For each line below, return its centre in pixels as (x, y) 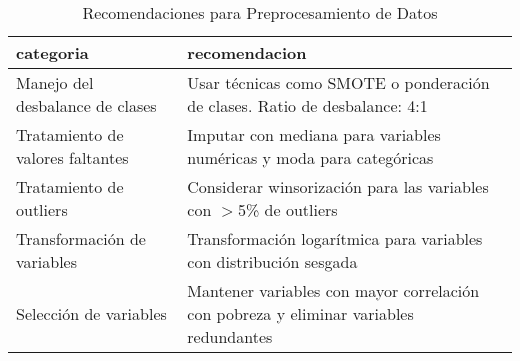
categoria (52, 52)
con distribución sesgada (272, 261)
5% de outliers (287, 209)
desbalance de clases (86, 105)
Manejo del (55, 82)
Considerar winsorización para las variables (338, 186)
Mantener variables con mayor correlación (333, 290)
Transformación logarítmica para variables (335, 238)
